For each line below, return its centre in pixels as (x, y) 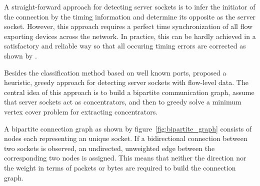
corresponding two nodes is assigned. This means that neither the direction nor (125, 158)
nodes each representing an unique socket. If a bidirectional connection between (126, 138)
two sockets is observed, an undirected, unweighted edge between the (109, 148)
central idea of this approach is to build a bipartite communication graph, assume (129, 92)
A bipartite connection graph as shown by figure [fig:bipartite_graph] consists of (128, 128)
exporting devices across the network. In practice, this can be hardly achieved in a (130, 36)
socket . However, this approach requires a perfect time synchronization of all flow (128, 26)
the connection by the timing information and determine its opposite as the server (130, 16)
